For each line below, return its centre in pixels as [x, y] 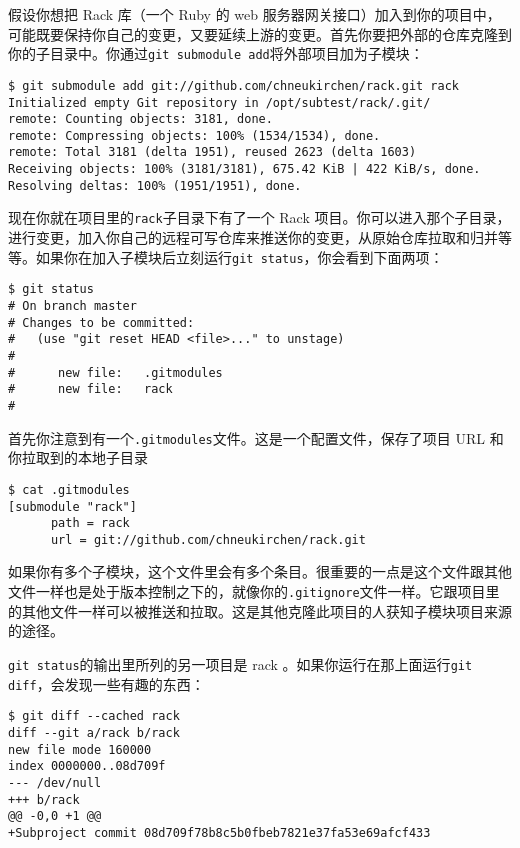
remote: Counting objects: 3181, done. [140, 119]
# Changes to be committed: [101, 322]
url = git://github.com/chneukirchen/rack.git [208, 539]
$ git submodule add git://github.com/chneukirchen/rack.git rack [234, 85]
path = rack [90, 523]
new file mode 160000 [80, 749]
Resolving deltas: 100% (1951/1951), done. [155, 185]
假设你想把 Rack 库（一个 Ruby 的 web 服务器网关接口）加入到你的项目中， [254, 14]
